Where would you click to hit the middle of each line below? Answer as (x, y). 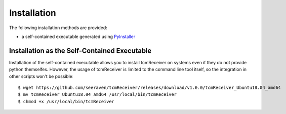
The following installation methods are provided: (58, 28)
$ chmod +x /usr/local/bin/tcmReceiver (66, 101)
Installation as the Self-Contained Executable (80, 51)
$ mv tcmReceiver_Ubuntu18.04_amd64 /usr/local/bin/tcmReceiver (98, 95)
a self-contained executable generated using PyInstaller (78, 37)
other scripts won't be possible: (41, 76)
